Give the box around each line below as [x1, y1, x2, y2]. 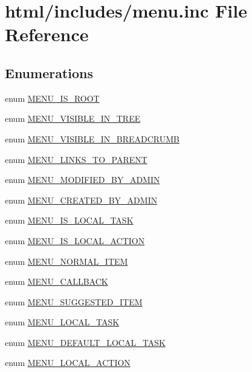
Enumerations [5, 63, 94, 82]
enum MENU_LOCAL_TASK [5, 316, 120, 328]
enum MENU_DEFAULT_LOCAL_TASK [5, 336, 166, 348]
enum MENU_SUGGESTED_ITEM [5, 295, 143, 308]
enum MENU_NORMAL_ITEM [5, 254, 128, 267]
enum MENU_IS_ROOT [5, 91, 100, 104]
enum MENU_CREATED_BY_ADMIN [5, 193, 158, 206]
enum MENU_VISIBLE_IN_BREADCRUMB [5, 132, 179, 145]
